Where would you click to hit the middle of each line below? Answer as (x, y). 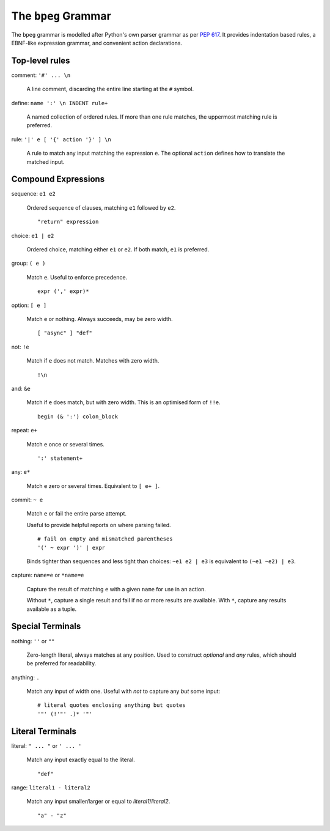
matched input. (46, 161)
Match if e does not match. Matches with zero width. (93, 361)
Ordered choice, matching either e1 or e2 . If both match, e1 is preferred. (118, 249)
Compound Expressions (58, 179)
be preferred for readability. (61, 663)
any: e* (21, 472)
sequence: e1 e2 (34, 194)
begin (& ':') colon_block (78, 416)
